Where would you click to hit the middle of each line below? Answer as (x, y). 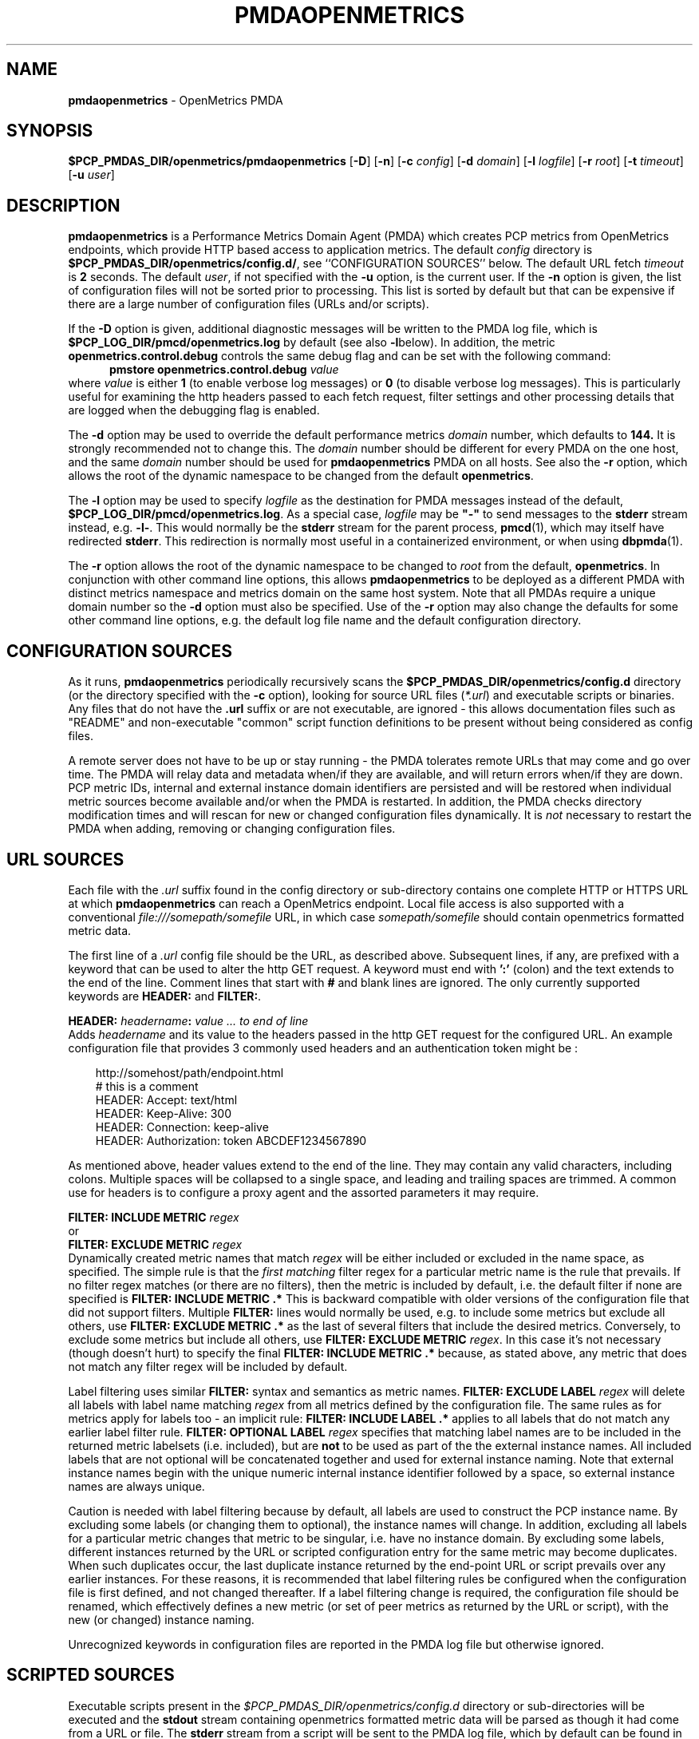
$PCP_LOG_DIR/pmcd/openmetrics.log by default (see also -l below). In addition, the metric (312, 343)
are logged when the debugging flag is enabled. (194, 410)
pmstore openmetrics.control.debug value (224, 370)
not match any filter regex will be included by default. (208, 1366)
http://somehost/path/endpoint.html (190, 1072)
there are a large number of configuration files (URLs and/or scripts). (249, 304)
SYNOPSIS (50, 131)
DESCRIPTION (63, 205)
